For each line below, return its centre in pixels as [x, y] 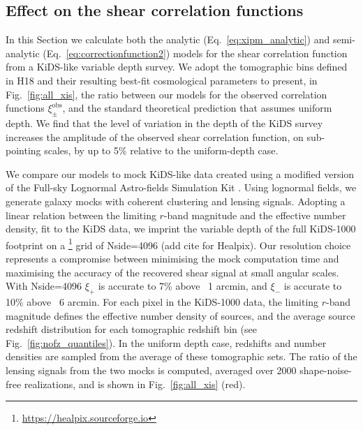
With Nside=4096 [44, 286]
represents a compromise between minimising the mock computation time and [172, 258]
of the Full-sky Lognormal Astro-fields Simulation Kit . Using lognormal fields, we [181, 187]
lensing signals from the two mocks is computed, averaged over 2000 [151, 370]
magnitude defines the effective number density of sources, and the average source [180, 315]
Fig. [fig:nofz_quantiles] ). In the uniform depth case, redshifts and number [166, 342]
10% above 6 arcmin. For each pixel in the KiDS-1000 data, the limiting [162, 301]
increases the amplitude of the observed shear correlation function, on [155, 136]
